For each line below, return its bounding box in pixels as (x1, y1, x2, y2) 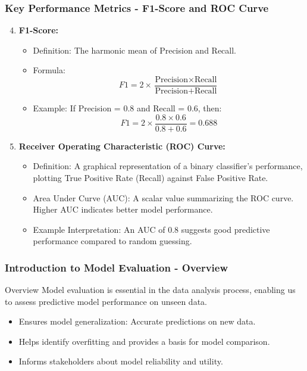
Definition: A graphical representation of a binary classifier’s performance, (33, 160, 303, 172)
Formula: (33, 64, 65, 76)
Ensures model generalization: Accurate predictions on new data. (18, 315, 256, 328)
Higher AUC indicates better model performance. (33, 203, 213, 216)
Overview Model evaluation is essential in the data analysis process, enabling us (5, 283, 296, 296)
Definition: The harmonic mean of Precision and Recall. (33, 43, 237, 56)
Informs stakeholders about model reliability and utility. (18, 355, 223, 367)
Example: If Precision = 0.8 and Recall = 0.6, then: (33, 102, 222, 114)
